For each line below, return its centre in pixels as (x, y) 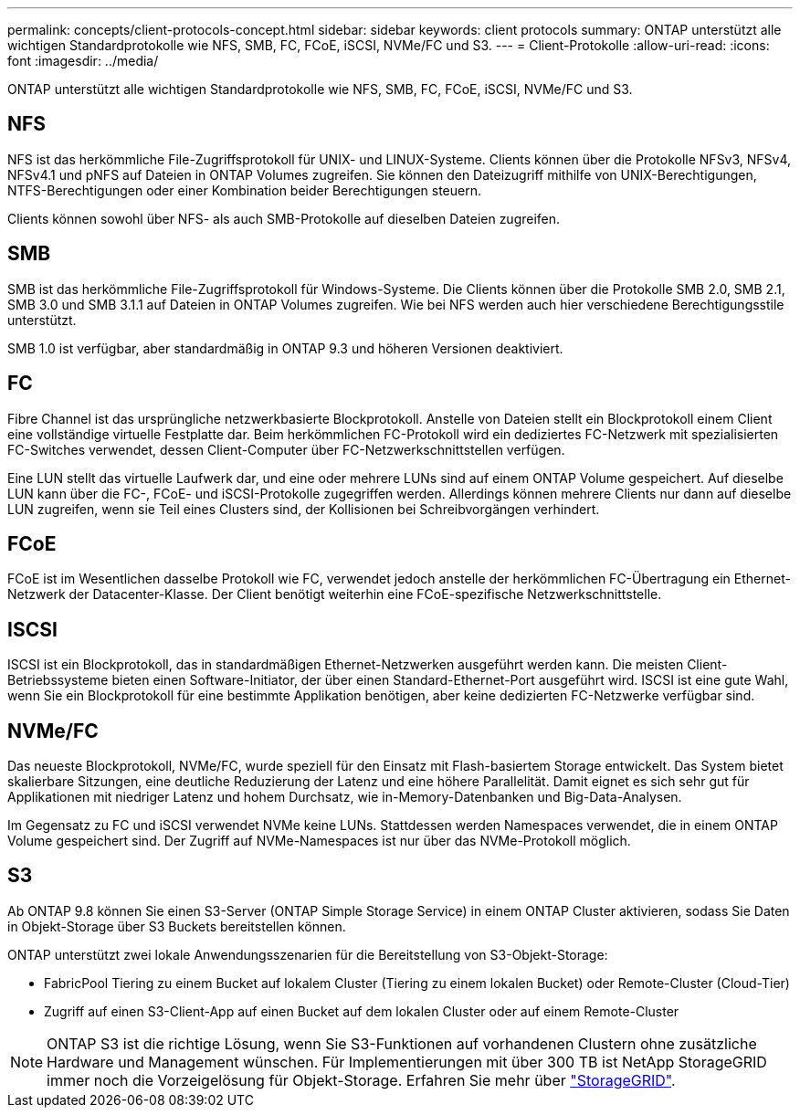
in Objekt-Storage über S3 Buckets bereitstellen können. (177, 926)
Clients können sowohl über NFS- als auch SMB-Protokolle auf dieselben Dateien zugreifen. (284, 218)
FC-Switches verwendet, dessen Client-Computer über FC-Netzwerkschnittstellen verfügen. (286, 449)
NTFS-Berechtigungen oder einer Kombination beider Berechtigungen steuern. (245, 190)
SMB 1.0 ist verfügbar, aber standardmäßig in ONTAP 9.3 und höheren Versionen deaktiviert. (285, 348)
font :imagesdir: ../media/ (83, 61)
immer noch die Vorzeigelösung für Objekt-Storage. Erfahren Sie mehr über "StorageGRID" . (361, 1080)
